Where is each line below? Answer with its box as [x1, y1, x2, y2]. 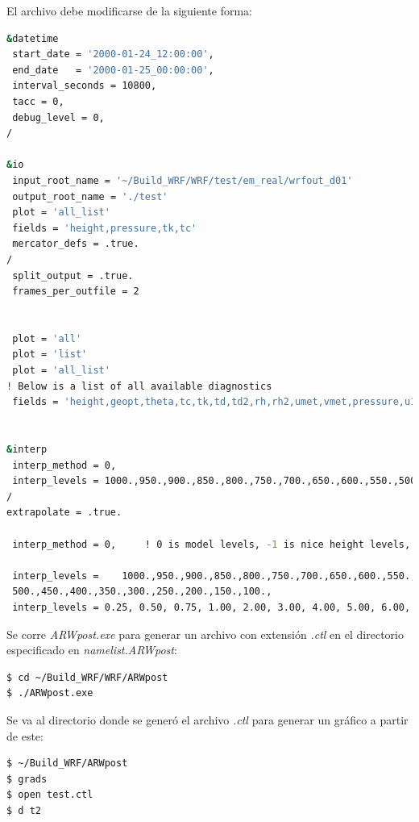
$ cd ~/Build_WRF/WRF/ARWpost [6, 671, 168, 683]
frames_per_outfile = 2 [12, 286, 139, 298]
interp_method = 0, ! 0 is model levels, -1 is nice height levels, [12, 538, 411, 550]
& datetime [6, 32, 59, 44]
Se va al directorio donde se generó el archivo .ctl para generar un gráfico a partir [6, 711, 409, 728]
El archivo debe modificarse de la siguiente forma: [6, 2, 252, 19]
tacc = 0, [12, 95, 64, 107]
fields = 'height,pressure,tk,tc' [12, 222, 197, 234]
